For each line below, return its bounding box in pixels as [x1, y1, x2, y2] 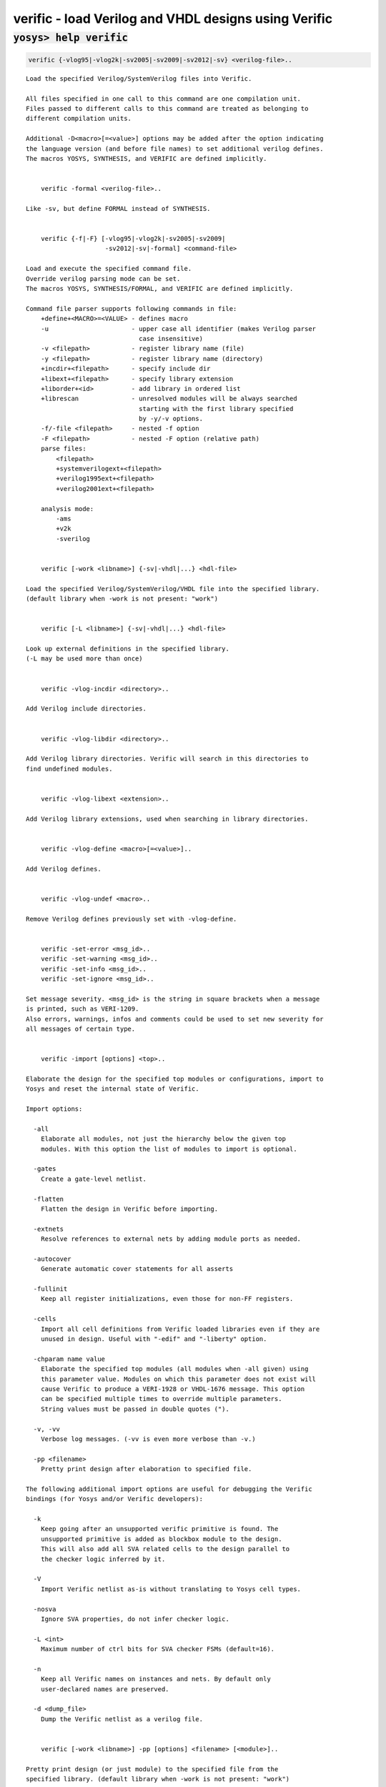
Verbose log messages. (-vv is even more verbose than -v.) [40, 1435, 257, 1443]
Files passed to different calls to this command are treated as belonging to [26, 104, 309, 112]
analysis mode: [40, 505, 94, 513]
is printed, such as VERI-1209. [26, 1005, 139, 1013]
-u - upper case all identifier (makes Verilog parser [40, 325, 317, 332]
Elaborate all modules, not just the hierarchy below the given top [40, 1135, 286, 1143]
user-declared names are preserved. [40, 1685, 169, 1693]
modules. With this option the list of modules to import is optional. [40, 1144, 297, 1153]
